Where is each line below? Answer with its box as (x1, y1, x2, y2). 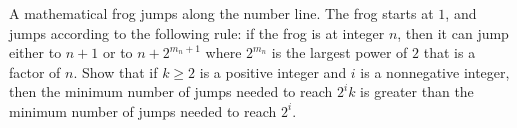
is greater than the (360, 81, 474, 102)
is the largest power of (271, 42, 408, 63)
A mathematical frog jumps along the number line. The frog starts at (9, 3, 434, 23)
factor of (9, 61, 61, 82)
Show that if (82, 61, 158, 82)
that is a (423, 42, 476, 63)
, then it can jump (397, 22, 509, 43)
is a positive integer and (199, 61, 347, 82)
